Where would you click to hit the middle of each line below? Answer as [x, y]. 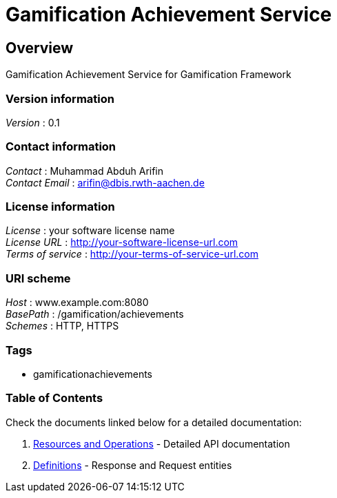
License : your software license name [90, 231]
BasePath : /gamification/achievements [95, 314]
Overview [40, 48]
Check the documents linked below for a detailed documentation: [154, 422]
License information [60, 207]
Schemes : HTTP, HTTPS [62, 326]
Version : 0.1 [33, 122]
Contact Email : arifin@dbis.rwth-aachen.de [105, 182]
